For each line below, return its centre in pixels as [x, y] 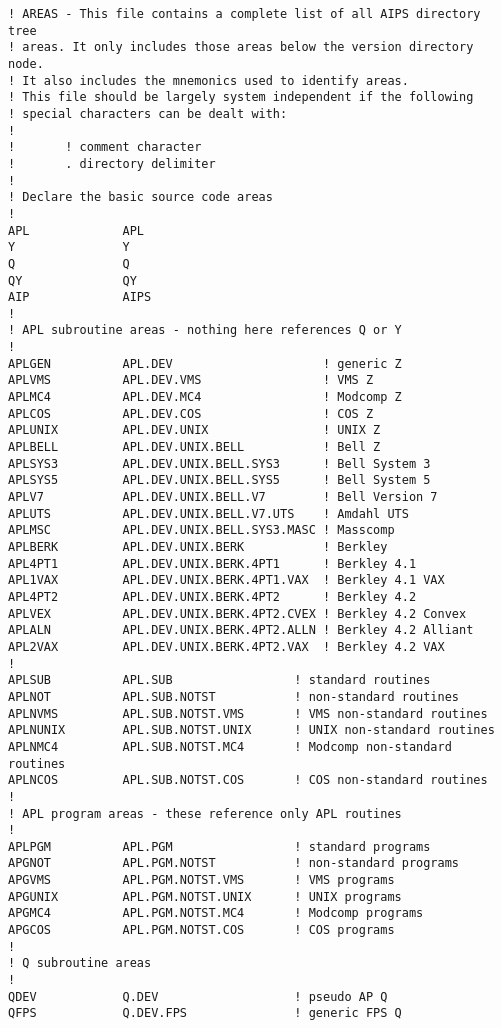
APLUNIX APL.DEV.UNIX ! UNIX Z [194, 430]
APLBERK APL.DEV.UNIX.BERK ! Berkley [198, 547]
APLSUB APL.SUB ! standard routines [219, 680]
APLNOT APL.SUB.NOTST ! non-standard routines [234, 696]
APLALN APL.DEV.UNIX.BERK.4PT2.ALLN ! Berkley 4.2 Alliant [241, 630]
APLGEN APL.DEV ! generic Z [205, 363]
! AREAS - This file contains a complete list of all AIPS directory [244, 14]
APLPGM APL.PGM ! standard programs [219, 846]
